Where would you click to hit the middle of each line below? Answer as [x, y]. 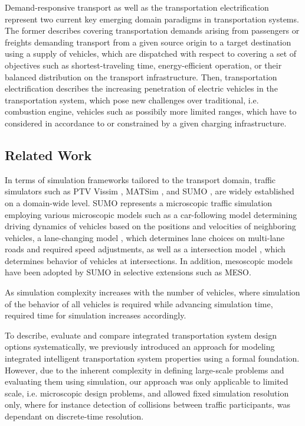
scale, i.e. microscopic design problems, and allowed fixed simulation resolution [147, 393]
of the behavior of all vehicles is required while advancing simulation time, [139, 303]
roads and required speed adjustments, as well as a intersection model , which [145, 249]
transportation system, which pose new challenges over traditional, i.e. [132, 100]
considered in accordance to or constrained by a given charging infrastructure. [146, 123]
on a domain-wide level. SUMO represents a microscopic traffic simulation [139, 202]
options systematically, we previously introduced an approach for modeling [140, 347]
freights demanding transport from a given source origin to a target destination [148, 42]
